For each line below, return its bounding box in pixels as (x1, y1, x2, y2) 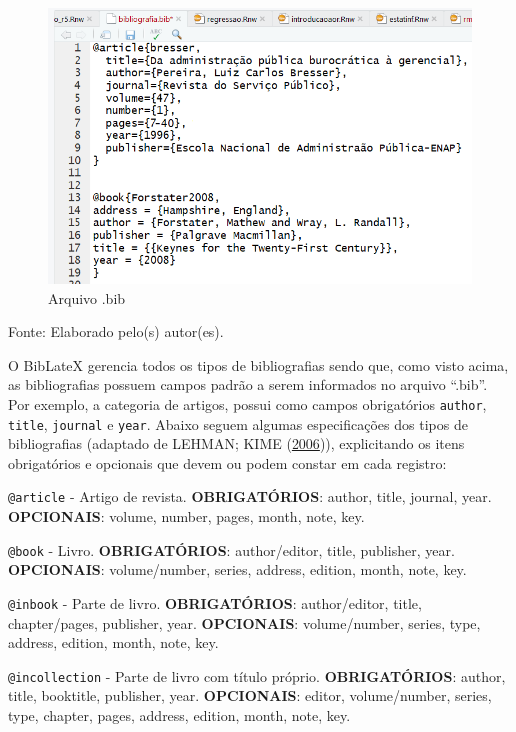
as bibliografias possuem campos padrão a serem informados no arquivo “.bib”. (8, 374, 488, 395)
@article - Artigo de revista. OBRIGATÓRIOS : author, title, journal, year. (8, 486, 492, 507)
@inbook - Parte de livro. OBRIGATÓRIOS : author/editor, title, (8, 592, 422, 613)
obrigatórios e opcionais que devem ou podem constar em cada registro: (8, 452, 447, 473)
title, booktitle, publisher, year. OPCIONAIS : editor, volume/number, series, (8, 685, 492, 706)
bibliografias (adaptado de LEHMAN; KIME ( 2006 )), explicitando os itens (8, 433, 465, 454)
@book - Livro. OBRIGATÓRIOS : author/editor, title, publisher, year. (8, 539, 455, 560)
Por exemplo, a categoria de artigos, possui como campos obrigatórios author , (8, 393, 487, 414)
